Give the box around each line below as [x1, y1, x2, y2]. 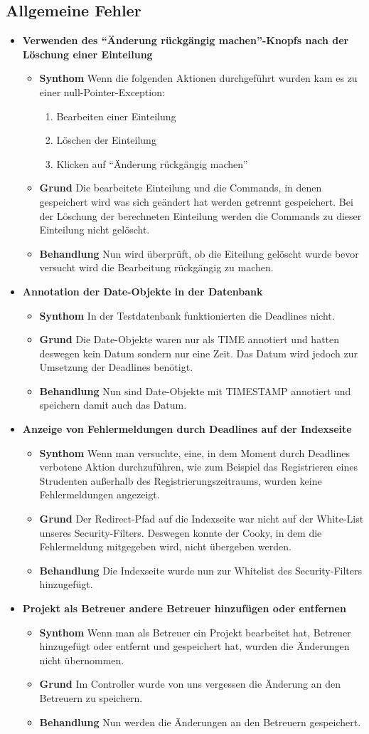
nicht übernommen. [39, 652, 124, 667]
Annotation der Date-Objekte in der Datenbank [22, 283, 263, 298]
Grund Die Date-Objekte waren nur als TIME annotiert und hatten [39, 332, 340, 347]
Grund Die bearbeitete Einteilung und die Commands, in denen [39, 180, 322, 195]
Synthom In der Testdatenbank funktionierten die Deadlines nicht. [39, 308, 335, 323]
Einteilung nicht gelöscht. [39, 222, 150, 237]
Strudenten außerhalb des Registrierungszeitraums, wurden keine [39, 473, 322, 488]
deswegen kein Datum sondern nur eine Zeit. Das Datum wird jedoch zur [39, 345, 358, 360]
